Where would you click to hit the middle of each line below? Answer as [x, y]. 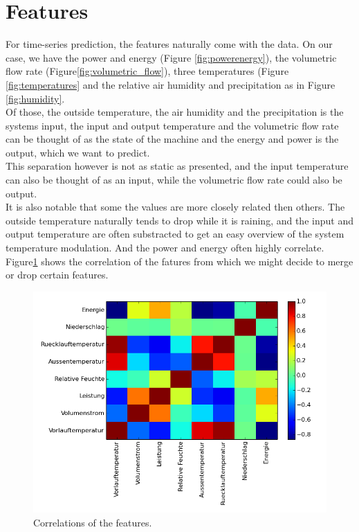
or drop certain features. [57, 275]
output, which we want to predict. [78, 152]
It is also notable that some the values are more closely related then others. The [175, 207]
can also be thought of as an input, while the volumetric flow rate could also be [174, 180]
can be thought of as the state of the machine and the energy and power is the [172, 139]
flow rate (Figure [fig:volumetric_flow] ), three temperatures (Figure [147, 71]
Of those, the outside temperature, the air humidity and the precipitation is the [175, 112]
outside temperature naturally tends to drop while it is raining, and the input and [179, 220]
